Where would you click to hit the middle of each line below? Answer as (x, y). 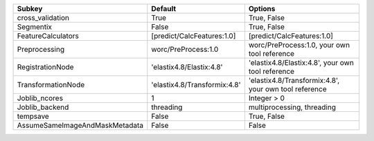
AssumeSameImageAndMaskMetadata (80, 125)
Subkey (30, 9)
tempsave (33, 116)
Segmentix (34, 27)
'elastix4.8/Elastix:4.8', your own (301, 63)
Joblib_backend (43, 107)
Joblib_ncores (40, 98)
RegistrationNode (45, 67)
